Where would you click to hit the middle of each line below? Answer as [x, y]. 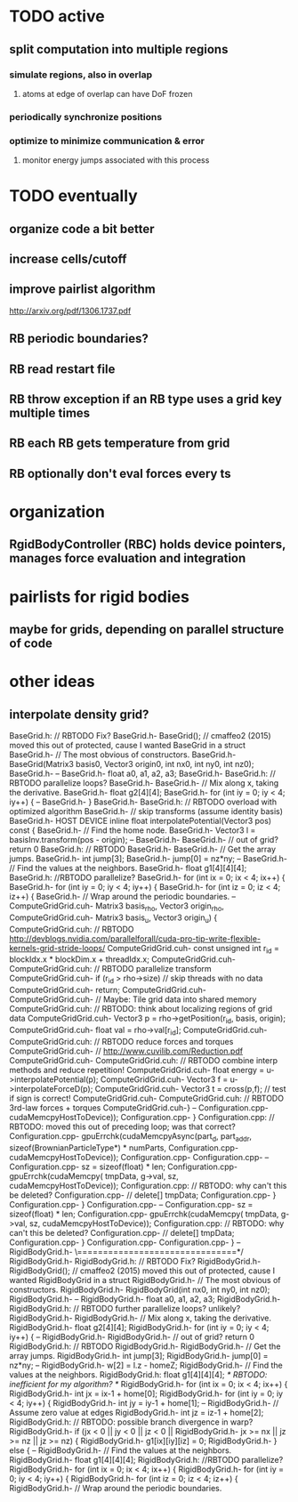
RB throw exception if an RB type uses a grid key [146, 399]
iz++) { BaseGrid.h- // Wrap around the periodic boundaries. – [123, 896]
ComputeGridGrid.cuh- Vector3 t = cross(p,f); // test [190, 1088]
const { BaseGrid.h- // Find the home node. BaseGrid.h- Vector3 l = [133, 830]
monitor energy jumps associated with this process [116, 160]
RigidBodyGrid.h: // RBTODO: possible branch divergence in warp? [131, 1422]
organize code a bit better [82, 229]
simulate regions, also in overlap [81, 75]
